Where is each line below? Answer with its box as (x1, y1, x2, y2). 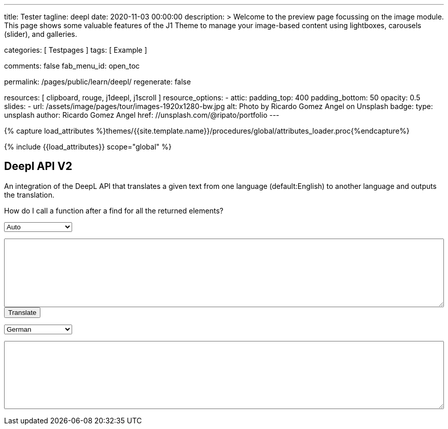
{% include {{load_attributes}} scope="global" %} (4, 142, 172, 151)
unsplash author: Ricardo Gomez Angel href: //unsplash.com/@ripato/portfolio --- (4, 111, 280, 119)
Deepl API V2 (4, 160, 73, 173)
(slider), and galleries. (4, 30, 77, 38)
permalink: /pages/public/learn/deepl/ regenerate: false (4, 77, 191, 86)
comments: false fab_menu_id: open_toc (4, 61, 140, 70)
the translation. (4, 190, 55, 199)
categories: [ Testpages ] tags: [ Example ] (4, 46, 147, 54)
